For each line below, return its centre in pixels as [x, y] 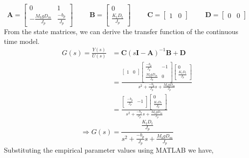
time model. [22, 41]
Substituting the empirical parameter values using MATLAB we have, [109, 150]
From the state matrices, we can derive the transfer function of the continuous [121, 31]
